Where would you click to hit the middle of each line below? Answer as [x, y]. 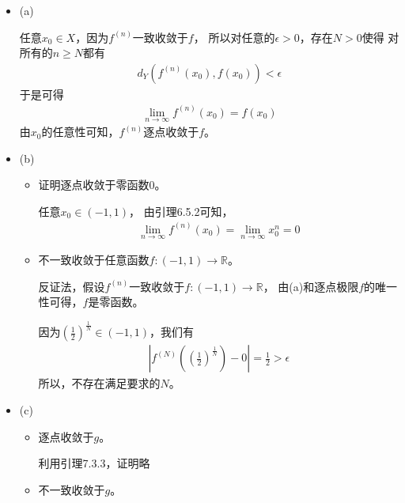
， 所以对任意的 [234, 37]
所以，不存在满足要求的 [99, 383]
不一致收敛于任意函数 [94, 260]
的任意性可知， [80, 132]
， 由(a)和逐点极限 [311, 286]
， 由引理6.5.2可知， [181, 211]
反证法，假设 [72, 286]
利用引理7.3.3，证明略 [94, 463]
